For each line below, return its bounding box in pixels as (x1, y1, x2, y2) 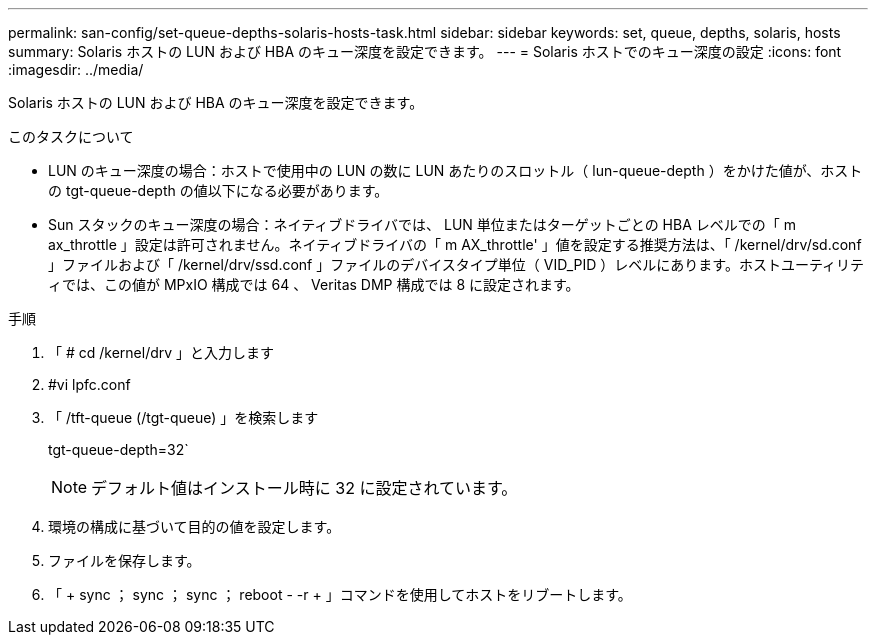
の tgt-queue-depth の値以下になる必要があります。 (48, 182, 389, 199)
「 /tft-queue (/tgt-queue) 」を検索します (48, 409, 319, 426)
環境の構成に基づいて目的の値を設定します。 (48, 518, 341, 535)
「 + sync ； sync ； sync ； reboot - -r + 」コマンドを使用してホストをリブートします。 (48, 586, 632, 603)
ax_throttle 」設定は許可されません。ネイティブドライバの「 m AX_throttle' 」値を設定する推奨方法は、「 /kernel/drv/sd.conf (48, 236, 862, 253)
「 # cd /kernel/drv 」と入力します (48, 344, 275, 361)
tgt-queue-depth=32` (48, 441, 189, 458)
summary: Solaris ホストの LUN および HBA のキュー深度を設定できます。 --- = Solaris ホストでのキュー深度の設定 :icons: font (8, 43, 842, 60)
